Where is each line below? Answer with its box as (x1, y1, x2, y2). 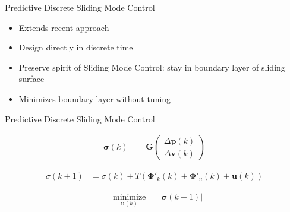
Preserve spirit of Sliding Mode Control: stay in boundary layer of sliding (18, 61, 285, 73)
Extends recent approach (18, 21, 109, 33)
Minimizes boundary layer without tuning (18, 92, 171, 105)
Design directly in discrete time (18, 41, 133, 53)
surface (18, 72, 45, 85)
